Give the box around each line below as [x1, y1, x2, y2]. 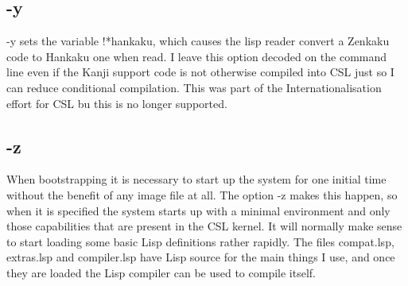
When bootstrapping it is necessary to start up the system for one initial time [6, 171, 387, 187]
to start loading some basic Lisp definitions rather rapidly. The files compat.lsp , [6, 233, 394, 249]
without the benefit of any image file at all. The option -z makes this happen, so [6, 186, 398, 203]
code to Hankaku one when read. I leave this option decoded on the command [6, 48, 387, 64]
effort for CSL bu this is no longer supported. [6, 95, 227, 111]
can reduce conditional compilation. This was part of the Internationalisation [6, 79, 382, 95]
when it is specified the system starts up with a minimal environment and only [6, 202, 391, 218]
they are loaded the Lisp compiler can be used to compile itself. [6, 264, 316, 280]
